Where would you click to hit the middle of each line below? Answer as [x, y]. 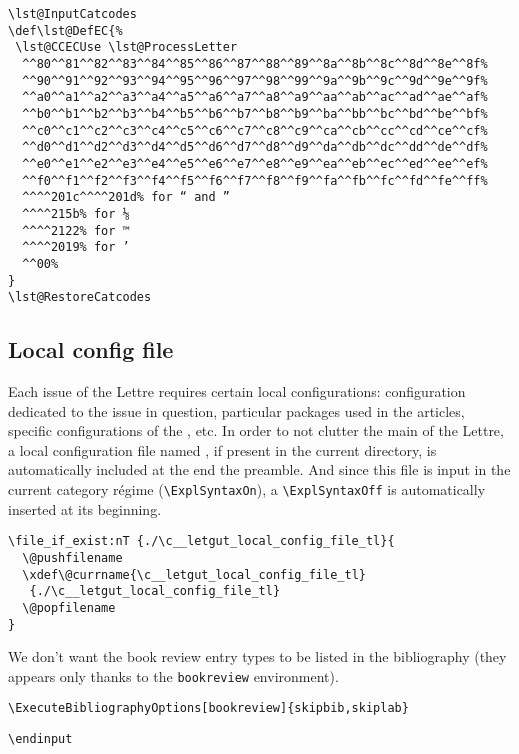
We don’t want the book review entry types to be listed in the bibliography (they [257, 656]
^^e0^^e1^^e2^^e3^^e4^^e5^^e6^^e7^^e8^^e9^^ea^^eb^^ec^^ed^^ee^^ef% [255, 163]
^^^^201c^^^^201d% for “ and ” [126, 197]
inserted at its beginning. [85, 508]
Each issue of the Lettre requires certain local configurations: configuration [237, 391]
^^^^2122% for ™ [76, 230]
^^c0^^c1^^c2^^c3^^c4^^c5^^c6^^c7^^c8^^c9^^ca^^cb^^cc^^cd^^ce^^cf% [255, 130]
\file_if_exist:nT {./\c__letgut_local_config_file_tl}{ [201, 541]
